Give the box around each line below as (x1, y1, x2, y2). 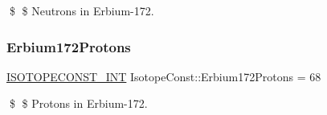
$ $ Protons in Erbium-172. (9, 95, 148, 112)
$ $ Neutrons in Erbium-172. (9, 2, 154, 18)
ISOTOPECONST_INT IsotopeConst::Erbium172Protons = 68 (6, 68, 321, 84)
